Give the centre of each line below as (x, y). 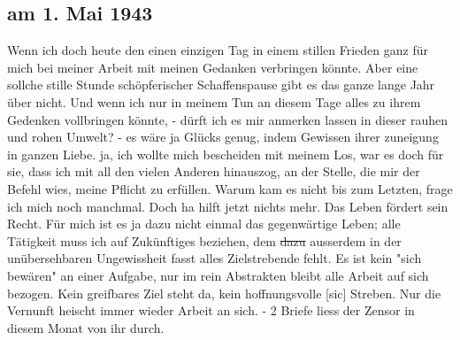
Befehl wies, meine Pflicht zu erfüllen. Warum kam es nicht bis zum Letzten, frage (230, 188)
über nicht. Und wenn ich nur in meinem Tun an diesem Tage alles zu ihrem (214, 101)
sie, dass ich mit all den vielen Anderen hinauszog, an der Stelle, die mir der (214, 171)
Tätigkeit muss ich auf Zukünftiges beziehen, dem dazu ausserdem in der (204, 240)
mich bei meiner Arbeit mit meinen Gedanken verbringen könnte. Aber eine (213, 67)
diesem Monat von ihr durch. (86, 327)
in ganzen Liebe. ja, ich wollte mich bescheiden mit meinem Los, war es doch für (226, 154)
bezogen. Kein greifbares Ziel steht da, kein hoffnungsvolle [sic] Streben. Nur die (224, 293)
